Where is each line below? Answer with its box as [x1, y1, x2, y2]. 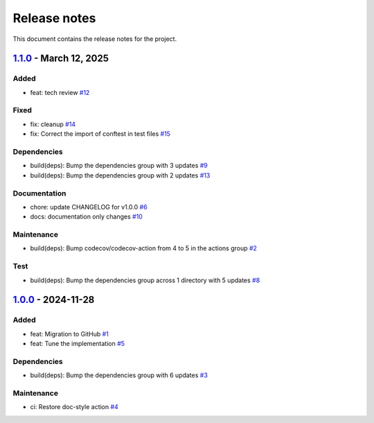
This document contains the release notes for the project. [12, 35, 177, 43]
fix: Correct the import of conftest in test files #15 [30, 130, 171, 138]
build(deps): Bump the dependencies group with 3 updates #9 [30, 162, 208, 170]
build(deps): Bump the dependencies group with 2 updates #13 [30, 171, 211, 180]
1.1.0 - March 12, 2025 [12, 53, 109, 64]
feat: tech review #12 [30, 88, 90, 96]
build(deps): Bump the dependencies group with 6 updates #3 [30, 371, 208, 379]
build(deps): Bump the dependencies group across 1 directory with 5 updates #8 [30, 276, 260, 284]
